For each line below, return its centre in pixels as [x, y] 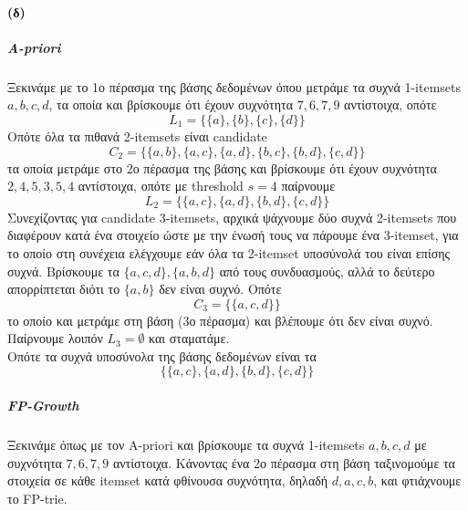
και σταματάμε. [189, 338]
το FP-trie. [37, 498]
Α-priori [34, 47]
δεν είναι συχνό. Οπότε [220, 289]
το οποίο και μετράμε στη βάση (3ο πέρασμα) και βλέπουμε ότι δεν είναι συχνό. [220, 320]
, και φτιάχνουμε [417, 480]
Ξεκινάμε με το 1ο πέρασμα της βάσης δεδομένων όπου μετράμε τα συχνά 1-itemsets [234, 86]
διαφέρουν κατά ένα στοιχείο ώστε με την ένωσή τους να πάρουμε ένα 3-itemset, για [233, 235]
